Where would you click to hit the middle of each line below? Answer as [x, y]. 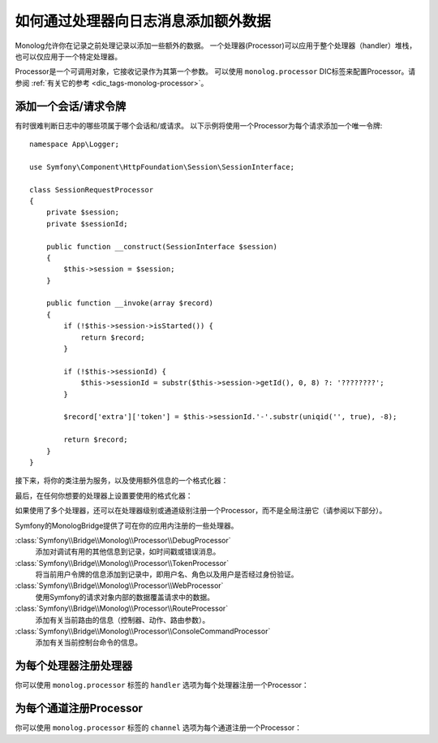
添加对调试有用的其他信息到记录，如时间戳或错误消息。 [128, 551]
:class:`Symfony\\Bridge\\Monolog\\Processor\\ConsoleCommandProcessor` [143, 631]
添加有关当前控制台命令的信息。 [88, 642]
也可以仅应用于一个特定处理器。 [68, 56]
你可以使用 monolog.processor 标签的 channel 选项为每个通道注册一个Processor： [159, 728]
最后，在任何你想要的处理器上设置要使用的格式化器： [104, 495]
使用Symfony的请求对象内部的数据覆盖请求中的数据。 [125, 597]
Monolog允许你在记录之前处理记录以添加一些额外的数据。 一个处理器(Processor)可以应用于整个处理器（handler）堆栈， [216, 45]
